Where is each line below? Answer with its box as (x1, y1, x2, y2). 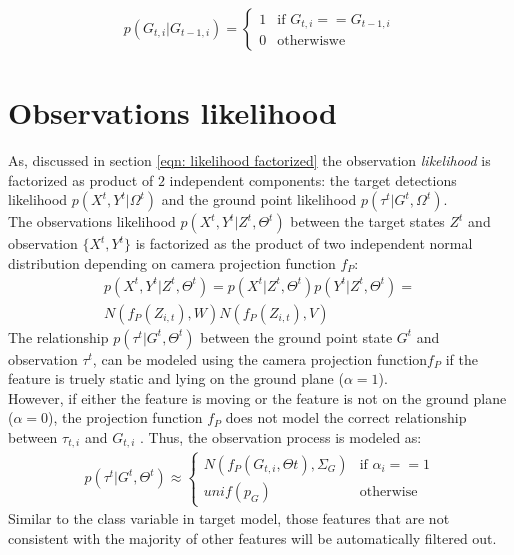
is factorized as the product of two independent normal (135, 233, 473, 254)
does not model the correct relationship (225, 407, 467, 428)
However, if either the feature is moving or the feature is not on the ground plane (8, 387, 507, 408)
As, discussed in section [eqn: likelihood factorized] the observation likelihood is (8, 150, 491, 171)
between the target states (290, 211, 445, 232)
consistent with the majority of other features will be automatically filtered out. (8, 527, 497, 548)
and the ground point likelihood (161, 189, 357, 210)
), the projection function (48, 407, 203, 428)
